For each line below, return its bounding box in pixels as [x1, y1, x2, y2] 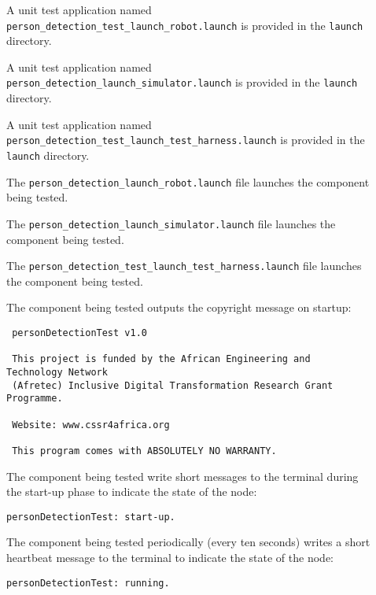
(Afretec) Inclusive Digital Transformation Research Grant [12, 379, 334, 391]
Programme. [6, 393, 63, 405]
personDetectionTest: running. [6, 577, 170, 589]
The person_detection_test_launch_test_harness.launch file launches [6, 257, 362, 274]
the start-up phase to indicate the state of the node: [6, 483, 257, 500]
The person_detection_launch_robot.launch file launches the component [6, 173, 370, 190]
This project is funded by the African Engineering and [12, 353, 311, 365]
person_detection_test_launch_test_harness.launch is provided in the [6, 131, 365, 148]
